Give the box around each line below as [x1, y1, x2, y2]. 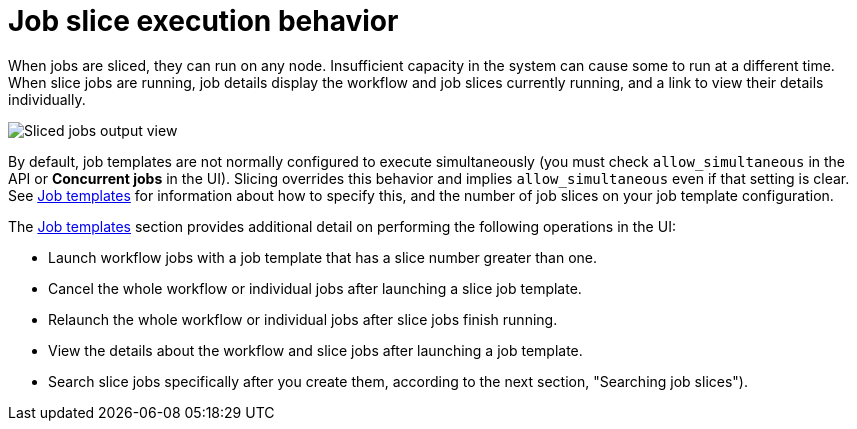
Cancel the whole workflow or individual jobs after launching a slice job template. [48, 279, 582, 297]
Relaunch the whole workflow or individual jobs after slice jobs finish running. [48, 310, 558, 328]
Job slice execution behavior [8, 4, 399, 38]
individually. [8, 90, 86, 108]
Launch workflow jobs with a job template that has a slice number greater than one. [48, 248, 597, 266]
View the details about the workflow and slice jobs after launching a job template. [48, 341, 583, 359]
